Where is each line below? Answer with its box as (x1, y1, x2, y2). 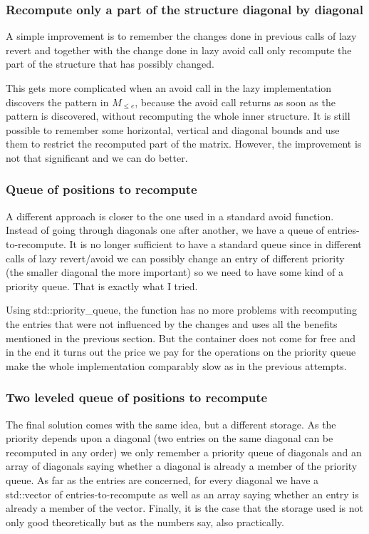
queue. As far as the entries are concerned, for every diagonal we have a (6, 472, 319, 487)
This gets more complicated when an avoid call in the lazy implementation (6, 81, 332, 95)
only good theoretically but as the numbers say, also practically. (6, 514, 284, 529)
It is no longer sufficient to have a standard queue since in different (69, 236, 362, 251)
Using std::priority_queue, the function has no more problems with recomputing (6, 302, 357, 317)
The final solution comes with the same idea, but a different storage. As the (6, 416, 336, 431)
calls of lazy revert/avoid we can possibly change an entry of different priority (6, 250, 345, 265)
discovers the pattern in (6, 94, 109, 109)
